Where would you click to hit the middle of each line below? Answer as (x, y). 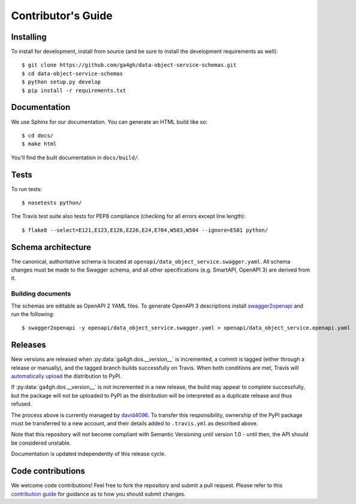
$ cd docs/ (38, 135)
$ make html (39, 144)
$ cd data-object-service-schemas (72, 73)
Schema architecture (51, 247)
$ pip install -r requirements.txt (74, 90)
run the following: (33, 314)
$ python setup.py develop (61, 82)
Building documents (41, 294)
